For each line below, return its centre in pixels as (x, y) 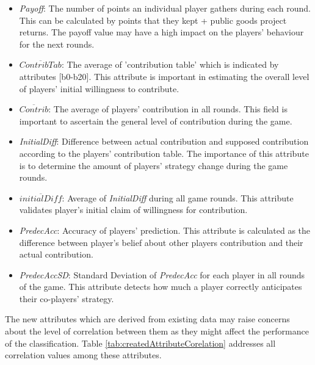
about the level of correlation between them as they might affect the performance (157, 331)
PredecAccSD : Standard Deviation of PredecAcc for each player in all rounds (162, 274)
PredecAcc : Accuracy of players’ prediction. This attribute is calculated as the (165, 230)
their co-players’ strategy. (67, 298)
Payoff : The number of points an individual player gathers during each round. (165, 8)
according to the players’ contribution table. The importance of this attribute (164, 153)
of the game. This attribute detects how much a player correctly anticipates (161, 287)
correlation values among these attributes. (83, 355)
